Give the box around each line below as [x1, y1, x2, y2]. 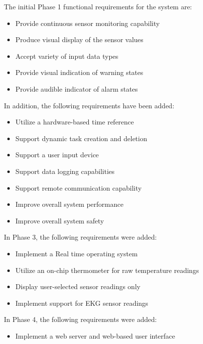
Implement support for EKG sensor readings [15, 297, 148, 308]
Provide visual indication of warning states [15, 67, 143, 77]
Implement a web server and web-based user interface [15, 330, 175, 341]
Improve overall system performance [15, 199, 123, 209]
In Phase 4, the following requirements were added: [4, 314, 157, 324]
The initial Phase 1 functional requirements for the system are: [4, 1, 192, 11]
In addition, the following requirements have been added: [4, 100, 175, 110]
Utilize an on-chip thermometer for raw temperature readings [15, 265, 199, 275]
